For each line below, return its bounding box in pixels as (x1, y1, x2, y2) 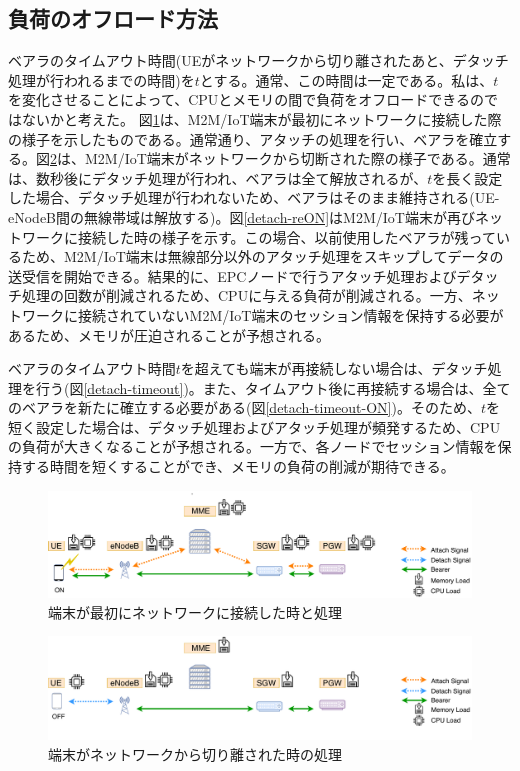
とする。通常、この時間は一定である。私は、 (199, 69, 494, 90)
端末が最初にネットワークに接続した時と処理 (48, 601, 342, 622)
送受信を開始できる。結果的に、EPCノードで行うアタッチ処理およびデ (8, 265, 471, 286)
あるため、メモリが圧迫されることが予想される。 (8, 324, 330, 345)
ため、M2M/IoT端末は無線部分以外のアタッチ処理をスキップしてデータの (21, 246, 504, 267)
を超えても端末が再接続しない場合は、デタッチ (180, 358, 488, 379)
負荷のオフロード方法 (8, 3, 218, 34)
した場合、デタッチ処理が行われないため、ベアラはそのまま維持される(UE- (8, 187, 500, 208)
